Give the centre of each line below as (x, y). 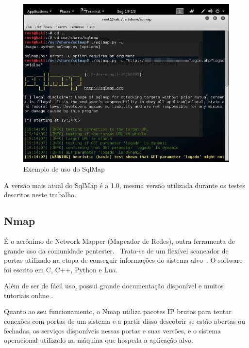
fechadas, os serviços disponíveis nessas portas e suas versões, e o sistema (112, 330)
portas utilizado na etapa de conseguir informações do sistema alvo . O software (123, 260)
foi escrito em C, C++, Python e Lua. (61, 269)
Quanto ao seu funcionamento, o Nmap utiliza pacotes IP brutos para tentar (118, 311)
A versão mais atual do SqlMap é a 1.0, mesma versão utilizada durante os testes (124, 185)
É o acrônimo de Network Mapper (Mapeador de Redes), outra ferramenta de (119, 241)
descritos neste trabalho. (40, 195)
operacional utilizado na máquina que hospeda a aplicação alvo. (99, 340)
